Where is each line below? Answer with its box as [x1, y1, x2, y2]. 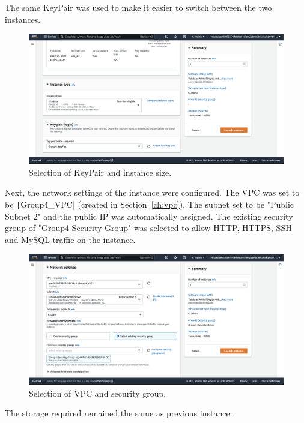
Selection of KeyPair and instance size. [29, 166, 172, 178]
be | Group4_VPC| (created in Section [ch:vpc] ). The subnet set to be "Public [5, 197, 294, 210]
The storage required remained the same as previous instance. [5, 407, 233, 419]
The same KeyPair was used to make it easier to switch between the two [5, 1, 272, 13]
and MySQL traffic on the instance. [5, 233, 136, 245]
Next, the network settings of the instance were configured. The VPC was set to [5, 186, 300, 199]
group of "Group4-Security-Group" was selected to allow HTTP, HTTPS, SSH [5, 221, 292, 234]
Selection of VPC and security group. [29, 386, 166, 399]
